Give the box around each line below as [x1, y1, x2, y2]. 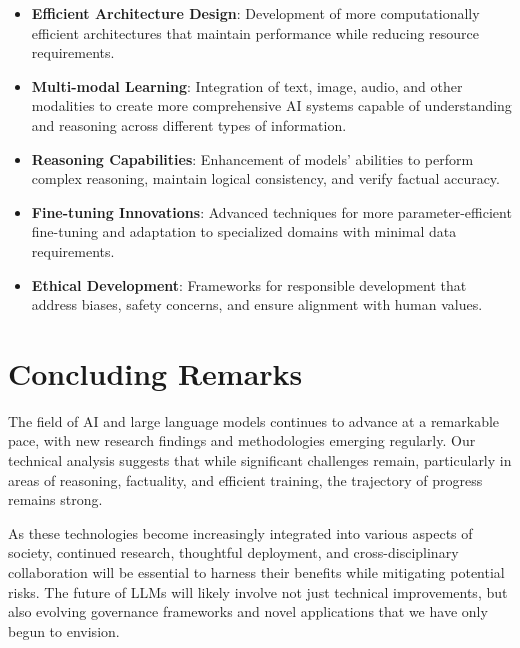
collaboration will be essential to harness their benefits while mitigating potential [8, 562, 505, 582]
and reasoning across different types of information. [31, 114, 347, 135]
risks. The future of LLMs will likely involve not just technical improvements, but [8, 581, 508, 602]
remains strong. [8, 489, 103, 510]
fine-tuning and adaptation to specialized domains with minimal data [31, 221, 457, 242]
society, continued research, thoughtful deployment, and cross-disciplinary [8, 542, 459, 563]
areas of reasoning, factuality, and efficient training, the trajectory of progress [8, 469, 483, 490]
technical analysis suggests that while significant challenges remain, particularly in [8, 450, 512, 471]
